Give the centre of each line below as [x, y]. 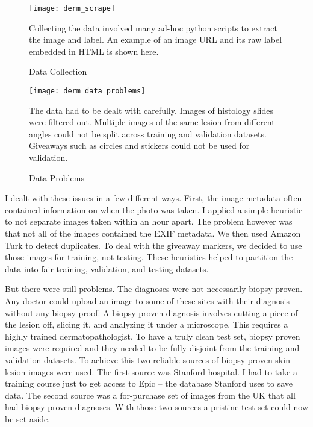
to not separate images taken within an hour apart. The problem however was [149, 221]
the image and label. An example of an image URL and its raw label [156, 39]
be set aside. [28, 418]
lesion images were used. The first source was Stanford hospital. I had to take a [151, 371]
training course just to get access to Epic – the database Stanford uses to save [149, 383]
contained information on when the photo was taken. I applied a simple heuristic [154, 209]
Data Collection [58, 71]
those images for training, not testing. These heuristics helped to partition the [149, 257]
